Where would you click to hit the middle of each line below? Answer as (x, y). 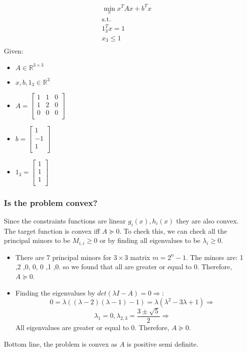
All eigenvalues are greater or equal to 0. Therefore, (92, 327)
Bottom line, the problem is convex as (61, 343)
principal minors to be (37, 240)
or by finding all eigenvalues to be (150, 240)
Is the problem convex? (51, 202)
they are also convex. (207, 220)
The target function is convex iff (52, 231)
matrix (140, 257)
